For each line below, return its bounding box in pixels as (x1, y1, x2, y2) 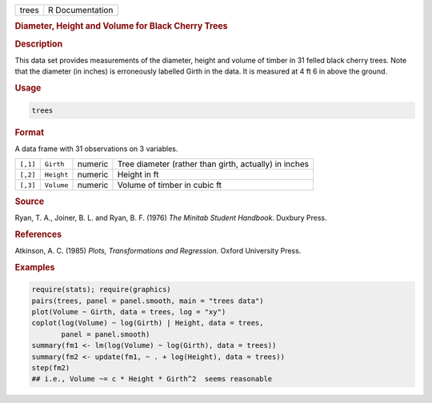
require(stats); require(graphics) (31, 285, 171, 294)
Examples (14, 261, 55, 273)
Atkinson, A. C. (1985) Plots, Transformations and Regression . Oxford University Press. (14, 245, 302, 255)
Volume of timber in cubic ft (117, 180, 222, 191)
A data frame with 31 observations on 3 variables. (14, 144, 178, 154)
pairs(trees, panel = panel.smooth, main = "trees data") (31, 296, 264, 305)
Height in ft (117, 169, 159, 180)
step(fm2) (31, 363, 70, 372)
